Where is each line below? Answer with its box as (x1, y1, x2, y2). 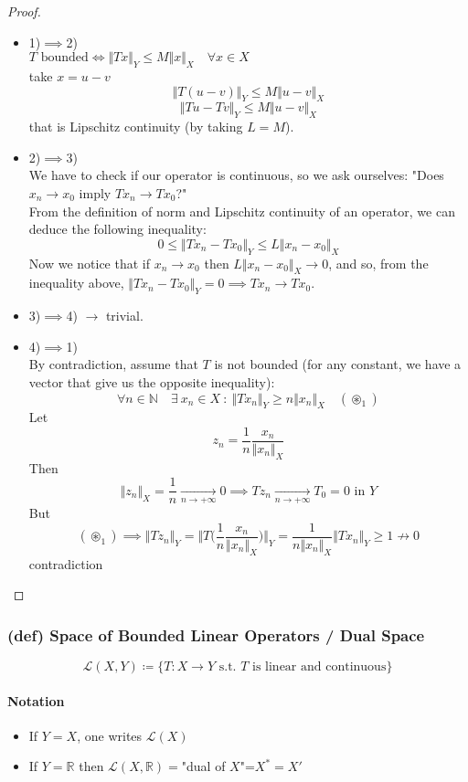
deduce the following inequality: (28, 219, 207, 238)
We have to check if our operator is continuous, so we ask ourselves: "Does (28, 165, 444, 185)
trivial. (105, 306, 144, 325)
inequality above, (28, 273, 124, 292)
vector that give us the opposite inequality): (28, 372, 275, 391)
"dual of (181, 756, 226, 776)
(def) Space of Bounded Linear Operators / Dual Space (7, 623, 425, 646)
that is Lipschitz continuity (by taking (28, 117, 243, 136)
